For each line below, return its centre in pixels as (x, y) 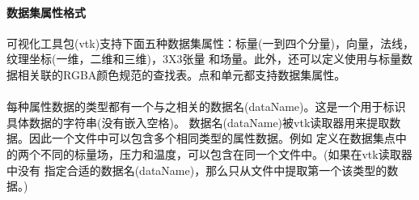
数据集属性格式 (46, 12)
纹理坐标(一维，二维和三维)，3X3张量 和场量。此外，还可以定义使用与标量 (204, 59)
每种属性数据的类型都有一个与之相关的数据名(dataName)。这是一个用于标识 (206, 106)
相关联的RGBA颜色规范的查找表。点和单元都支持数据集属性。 (182, 74)
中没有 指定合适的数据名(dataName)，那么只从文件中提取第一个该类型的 (197, 170)
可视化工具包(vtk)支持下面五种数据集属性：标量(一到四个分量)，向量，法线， (211, 43)
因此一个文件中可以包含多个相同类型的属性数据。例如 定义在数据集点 (212, 138)
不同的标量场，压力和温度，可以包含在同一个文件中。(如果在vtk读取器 (226, 153)
